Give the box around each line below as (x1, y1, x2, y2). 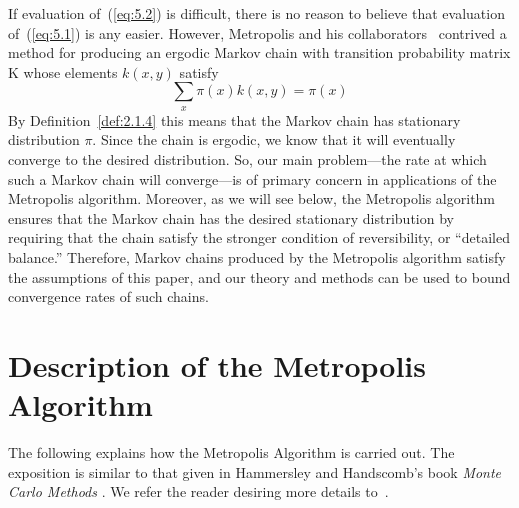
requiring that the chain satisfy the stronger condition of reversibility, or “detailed (8, 227, 510, 248)
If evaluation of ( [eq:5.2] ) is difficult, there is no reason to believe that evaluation (8, 3, 505, 23)
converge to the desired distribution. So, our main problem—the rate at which (8, 148, 487, 169)
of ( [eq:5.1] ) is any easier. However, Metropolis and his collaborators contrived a (8, 22, 507, 43)
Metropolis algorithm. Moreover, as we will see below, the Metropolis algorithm (8, 188, 496, 209)
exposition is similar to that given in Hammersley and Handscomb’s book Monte (8, 461, 502, 482)
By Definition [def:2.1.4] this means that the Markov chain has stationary (8, 109, 461, 130)
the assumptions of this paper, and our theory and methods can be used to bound (8, 266, 511, 287)
